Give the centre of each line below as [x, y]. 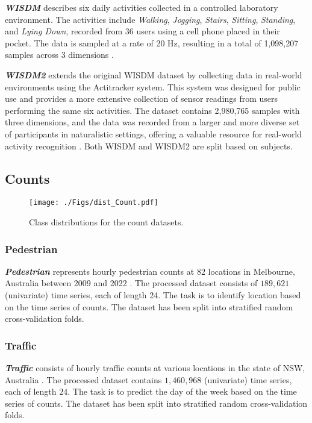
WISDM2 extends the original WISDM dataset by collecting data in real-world [154, 74]
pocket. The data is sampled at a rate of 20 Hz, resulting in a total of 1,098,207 [152, 42]
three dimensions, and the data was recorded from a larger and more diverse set [152, 122]
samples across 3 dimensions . [59, 55]
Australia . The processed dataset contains [83, 379]
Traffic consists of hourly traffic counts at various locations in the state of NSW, [155, 367]
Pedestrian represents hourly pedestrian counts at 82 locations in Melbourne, [150, 271]
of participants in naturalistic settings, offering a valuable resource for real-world [154, 133]
